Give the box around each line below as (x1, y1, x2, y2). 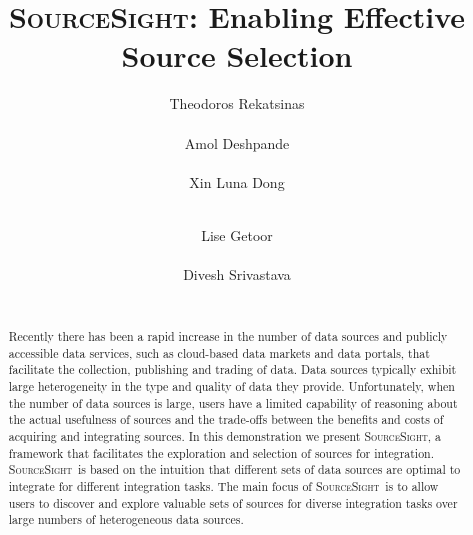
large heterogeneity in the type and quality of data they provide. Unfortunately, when (8, 378, 455, 395)
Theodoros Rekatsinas (169, 93, 305, 114)
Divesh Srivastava (183, 264, 291, 285)
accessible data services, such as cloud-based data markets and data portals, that (8, 344, 430, 361)
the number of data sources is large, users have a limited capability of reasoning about (8, 394, 458, 411)
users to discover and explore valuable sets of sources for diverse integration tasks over (8, 494, 458, 511)
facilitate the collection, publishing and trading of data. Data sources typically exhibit (8, 361, 457, 378)
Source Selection (121, 35, 353, 76)
